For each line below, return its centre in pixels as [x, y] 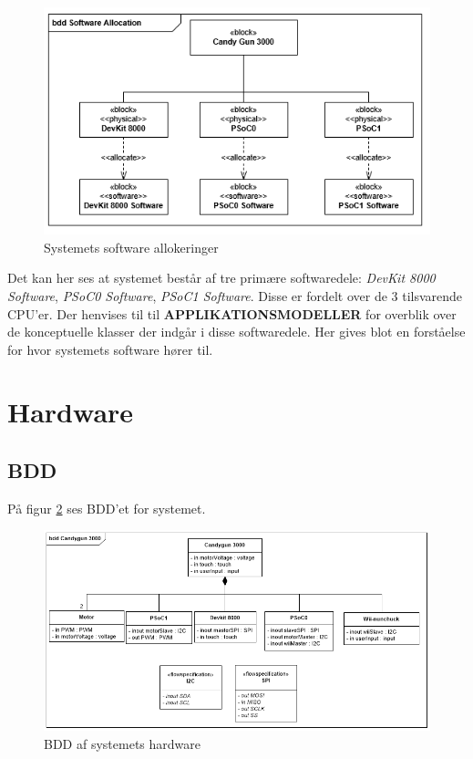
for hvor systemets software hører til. [110, 349]
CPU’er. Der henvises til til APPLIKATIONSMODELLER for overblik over [232, 313]
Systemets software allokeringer [131, 247]
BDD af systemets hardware [122, 743]
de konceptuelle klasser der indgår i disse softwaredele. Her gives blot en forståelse [236, 332]
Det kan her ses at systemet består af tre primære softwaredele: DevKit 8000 [221, 278]
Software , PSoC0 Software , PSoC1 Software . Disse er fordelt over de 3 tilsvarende [235, 295]
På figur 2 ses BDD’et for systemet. [107, 508]
